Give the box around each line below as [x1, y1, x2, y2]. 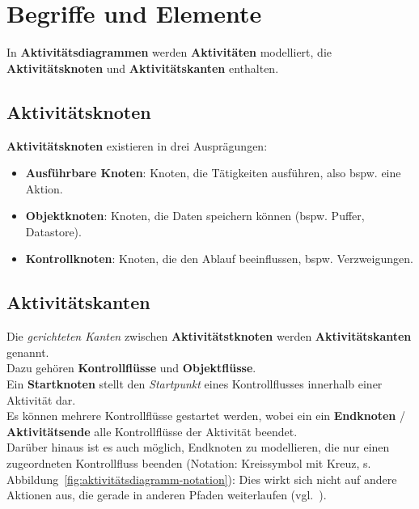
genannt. [6, 343, 49, 360]
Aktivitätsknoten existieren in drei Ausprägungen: [6, 137, 268, 154]
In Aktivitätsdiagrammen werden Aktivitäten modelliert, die [6, 44, 332, 61]
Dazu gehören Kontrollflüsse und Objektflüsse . [6, 359, 256, 376]
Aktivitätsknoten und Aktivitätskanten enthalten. [6, 59, 279, 76]
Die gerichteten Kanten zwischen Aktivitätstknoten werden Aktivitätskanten [6, 328, 412, 345]
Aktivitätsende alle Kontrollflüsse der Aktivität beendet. [6, 422, 298, 439]
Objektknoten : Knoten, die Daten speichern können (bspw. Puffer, [25, 207, 365, 224]
